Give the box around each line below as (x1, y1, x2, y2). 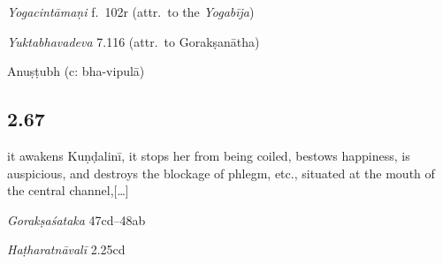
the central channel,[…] (7, 181, 129, 200)
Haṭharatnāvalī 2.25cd (7, 240, 126, 259)
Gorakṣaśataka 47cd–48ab (7, 210, 146, 229)
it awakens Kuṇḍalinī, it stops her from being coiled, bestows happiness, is (7, 146, 410, 164)
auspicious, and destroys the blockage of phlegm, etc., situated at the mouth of (7, 163, 435, 182)
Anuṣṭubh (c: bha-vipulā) (7, 62, 145, 80)
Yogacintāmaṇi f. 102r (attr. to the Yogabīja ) (7, 3, 255, 20)
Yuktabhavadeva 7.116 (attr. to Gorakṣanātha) (7, 32, 260, 50)
